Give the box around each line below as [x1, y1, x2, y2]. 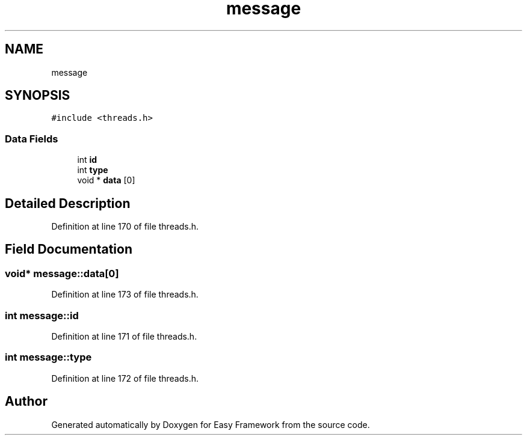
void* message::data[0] [5, 267, 119, 280]
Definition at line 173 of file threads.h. [51, 289, 199, 300]
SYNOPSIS [5, 88, 70, 103]
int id [77, 154, 97, 165]
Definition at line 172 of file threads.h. [51, 373, 199, 383]
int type [77, 165, 108, 176]
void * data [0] [77, 175, 135, 186]
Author [5, 394, 48, 409]
